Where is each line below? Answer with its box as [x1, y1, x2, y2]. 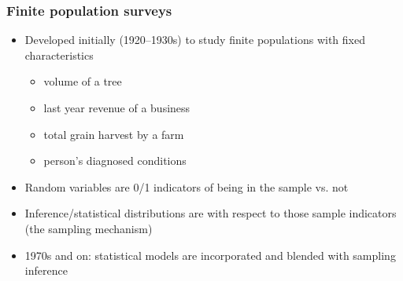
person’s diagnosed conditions [43, 152, 187, 169]
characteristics [24, 46, 94, 63]
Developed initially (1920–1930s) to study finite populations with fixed [24, 31, 365, 48]
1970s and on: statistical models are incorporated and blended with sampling [24, 246, 396, 263]
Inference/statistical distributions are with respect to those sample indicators [24, 205, 397, 221]
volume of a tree [43, 73, 122, 89]
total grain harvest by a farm [43, 126, 184, 142]
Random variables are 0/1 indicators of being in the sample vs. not [24, 178, 349, 195]
